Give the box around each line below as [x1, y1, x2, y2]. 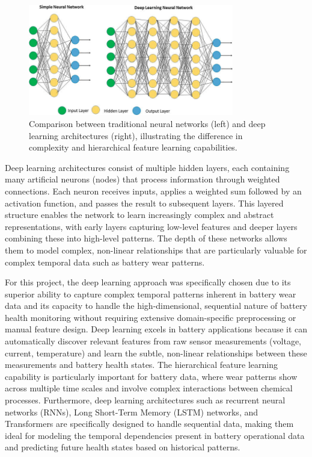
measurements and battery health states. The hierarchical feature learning [5, 358, 278, 371]
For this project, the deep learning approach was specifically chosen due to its [5, 276, 291, 288]
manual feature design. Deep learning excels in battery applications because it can [5, 323, 308, 335]
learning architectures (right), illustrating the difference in [29, 129, 243, 141]
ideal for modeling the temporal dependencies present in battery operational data [5, 429, 305, 441]
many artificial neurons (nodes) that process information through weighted [5, 173, 280, 185]
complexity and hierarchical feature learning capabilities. [29, 141, 237, 154]
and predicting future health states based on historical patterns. [5, 441, 240, 453]
